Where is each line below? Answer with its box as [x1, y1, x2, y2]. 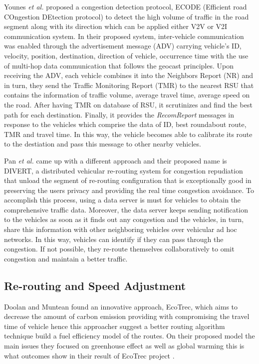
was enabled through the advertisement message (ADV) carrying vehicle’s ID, [4, 40, 242, 51]
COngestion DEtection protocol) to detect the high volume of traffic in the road [4, 11, 249, 21]
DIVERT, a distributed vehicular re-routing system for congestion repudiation [4, 165, 243, 175]
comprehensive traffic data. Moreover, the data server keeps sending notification [4, 204, 248, 214]
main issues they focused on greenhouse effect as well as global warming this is [4, 340, 245, 351]
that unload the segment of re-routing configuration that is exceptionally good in [4, 175, 252, 185]
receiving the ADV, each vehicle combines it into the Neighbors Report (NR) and [4, 70, 253, 80]
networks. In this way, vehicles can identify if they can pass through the [4, 233, 224, 244]
